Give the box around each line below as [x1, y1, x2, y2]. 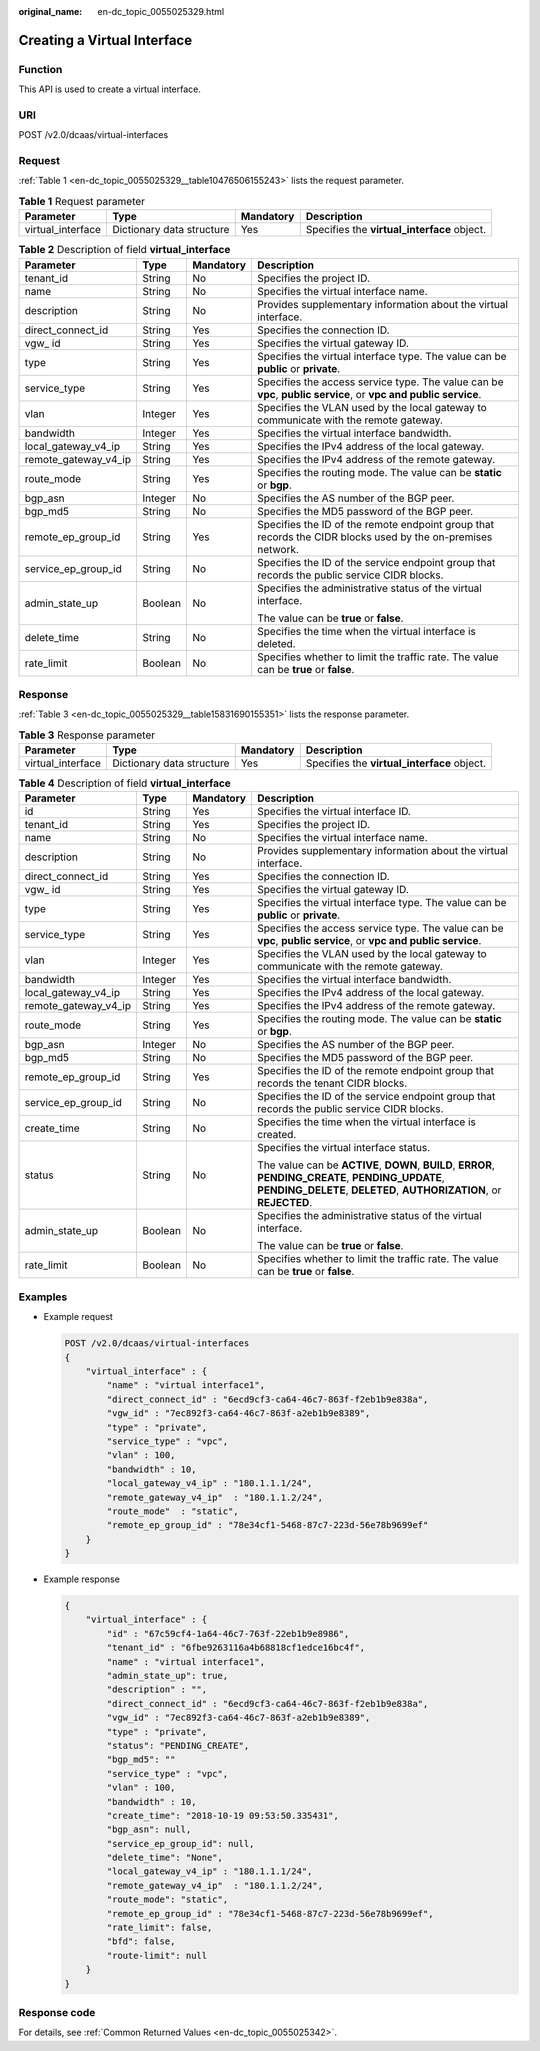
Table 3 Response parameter [18, 728, 156, 742]
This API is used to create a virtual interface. [18, 83, 202, 95]
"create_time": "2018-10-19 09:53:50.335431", [106, 1810, 339, 1821]
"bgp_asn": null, [106, 1824, 192, 1835]
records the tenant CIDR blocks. [256, 1076, 408, 1090]
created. [256, 1128, 297, 1142]
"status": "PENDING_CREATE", [106, 1740, 250, 1751]
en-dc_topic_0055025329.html [97, 6, 225, 17]
